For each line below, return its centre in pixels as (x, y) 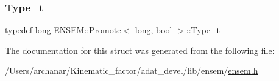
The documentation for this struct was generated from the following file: (140, 50)
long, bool (154, 30)
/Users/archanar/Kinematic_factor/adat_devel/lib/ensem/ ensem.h (132, 70)
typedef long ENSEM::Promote (63, 30)
